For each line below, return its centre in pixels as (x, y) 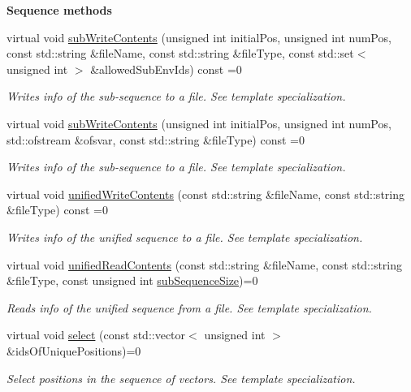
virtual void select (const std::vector (96, 335)
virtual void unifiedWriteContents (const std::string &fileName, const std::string (205, 194)
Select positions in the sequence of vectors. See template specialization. (181, 378)
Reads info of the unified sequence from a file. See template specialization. (189, 307)
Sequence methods (59, 10)
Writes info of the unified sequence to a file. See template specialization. (185, 237)
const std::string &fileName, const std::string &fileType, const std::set (180, 53)
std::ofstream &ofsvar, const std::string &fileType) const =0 (156, 139)
